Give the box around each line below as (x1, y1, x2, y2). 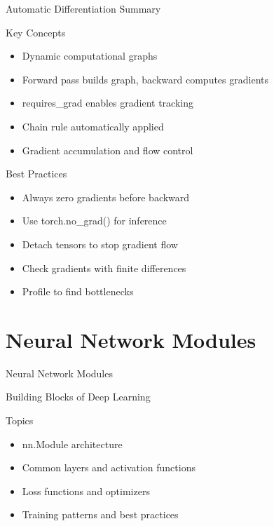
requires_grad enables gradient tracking (22, 95, 193, 110)
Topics (6, 413, 34, 428)
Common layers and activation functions (22, 460, 196, 475)
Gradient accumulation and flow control (22, 142, 193, 157)
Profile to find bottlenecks (22, 284, 134, 299)
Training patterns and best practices (22, 507, 179, 522)
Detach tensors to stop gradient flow (22, 236, 178, 251)
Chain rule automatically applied (22, 119, 164, 133)
